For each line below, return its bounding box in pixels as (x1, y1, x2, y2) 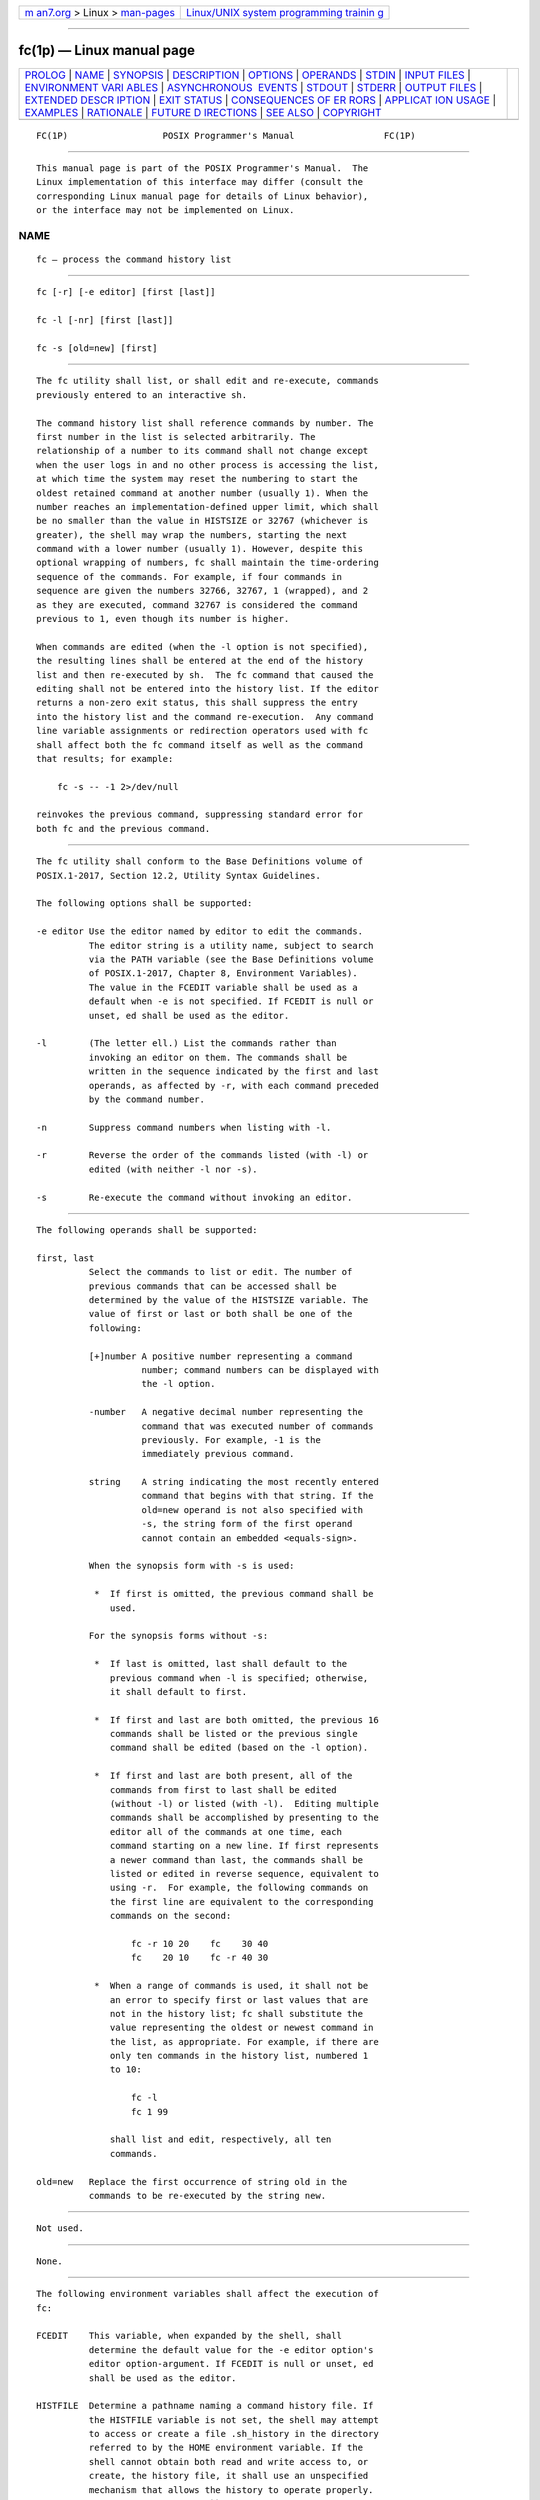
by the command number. (88, 1093, 205, 1105)
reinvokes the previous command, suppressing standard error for (36, 809, 364, 820)
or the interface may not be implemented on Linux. (36, 205, 295, 216)
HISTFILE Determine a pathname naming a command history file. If (36, 2400, 374, 2412)
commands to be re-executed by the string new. (88, 2190, 327, 2201)
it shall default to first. (110, 1686, 248, 1697)
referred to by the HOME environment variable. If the (88, 2442, 364, 2454)
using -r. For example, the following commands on (110, 1882, 369, 1894)
